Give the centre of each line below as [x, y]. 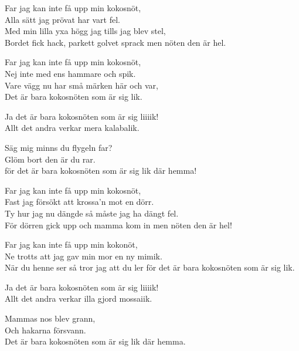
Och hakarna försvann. [45, 330]
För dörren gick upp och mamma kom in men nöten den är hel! [118, 225]
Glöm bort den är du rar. [50, 159]
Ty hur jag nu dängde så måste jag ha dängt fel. [92, 213]
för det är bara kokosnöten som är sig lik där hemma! [101, 171]
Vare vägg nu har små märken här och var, [81, 85]
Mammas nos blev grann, [50, 318]
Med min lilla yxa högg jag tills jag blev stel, [85, 31]
